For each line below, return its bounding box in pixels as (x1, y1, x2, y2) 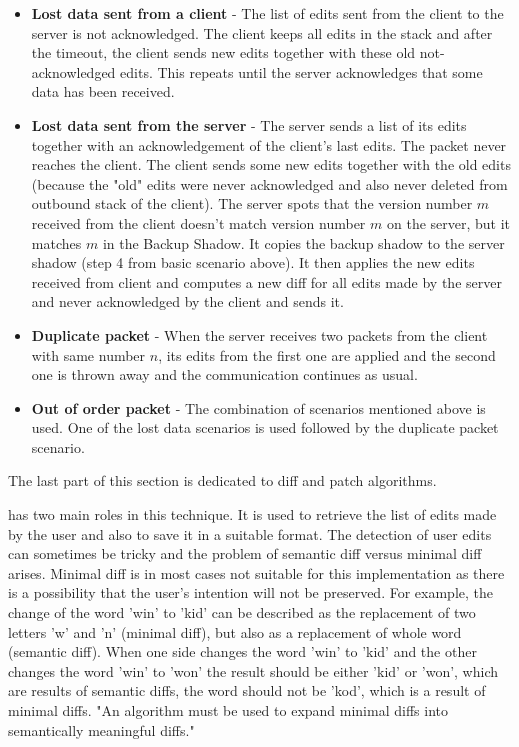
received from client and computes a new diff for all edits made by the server (31, 271, 502, 292)
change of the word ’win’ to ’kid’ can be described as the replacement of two (8, 602, 476, 623)
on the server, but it (386, 212, 511, 233)
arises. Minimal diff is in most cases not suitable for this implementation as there (8, 562, 505, 583)
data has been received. (31, 81, 175, 102)
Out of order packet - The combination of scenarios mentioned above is (31, 397, 486, 418)
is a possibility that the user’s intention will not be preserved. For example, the (8, 582, 493, 603)
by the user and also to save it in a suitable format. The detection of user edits (8, 523, 492, 544)
